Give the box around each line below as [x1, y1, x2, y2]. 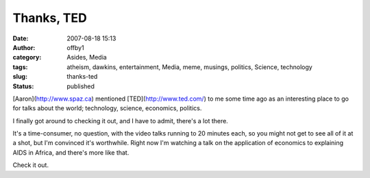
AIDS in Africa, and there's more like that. [12, 148, 129, 157]
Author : [12, 43, 36, 51]
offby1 [66, 43, 85, 51]
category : [12, 53, 42, 62]
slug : [12, 73, 27, 81]
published [66, 82, 95, 90]
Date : [12, 34, 29, 42]
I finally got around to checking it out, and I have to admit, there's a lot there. [12, 116, 229, 125]
